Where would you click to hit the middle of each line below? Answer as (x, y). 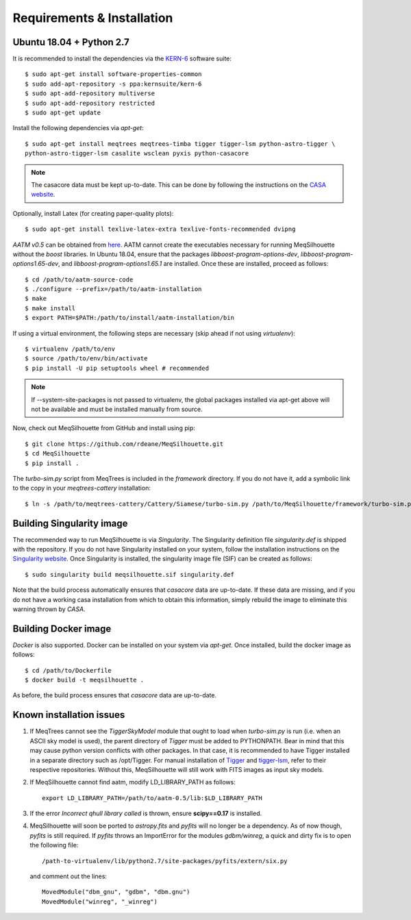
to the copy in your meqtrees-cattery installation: (82, 488)
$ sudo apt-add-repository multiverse (90, 94)
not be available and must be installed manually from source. (117, 409)
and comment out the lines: (68, 876)
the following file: (54, 845)
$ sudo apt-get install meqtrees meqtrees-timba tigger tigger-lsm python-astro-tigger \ (180, 144)
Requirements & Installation (93, 18)
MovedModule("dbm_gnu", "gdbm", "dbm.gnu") (116, 892)
